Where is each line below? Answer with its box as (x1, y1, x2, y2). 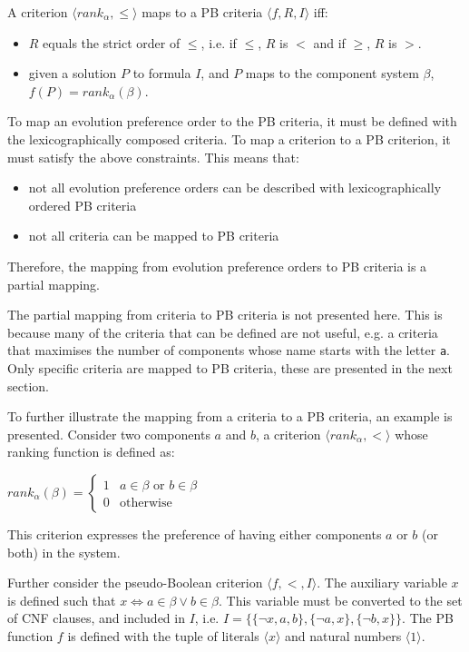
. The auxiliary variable (317, 573, 447, 592)
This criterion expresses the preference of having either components (7, 524, 382, 543)
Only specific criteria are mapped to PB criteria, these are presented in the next (7, 358, 453, 377)
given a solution (28, 64, 117, 83)
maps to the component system (245, 64, 419, 83)
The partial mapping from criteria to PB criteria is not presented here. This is (7, 305, 443, 324)
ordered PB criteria (28, 195, 137, 214)
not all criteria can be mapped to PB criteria (28, 226, 279, 245)
